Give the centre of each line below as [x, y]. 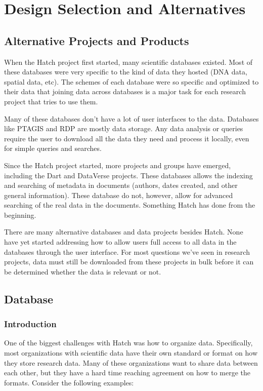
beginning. [20, 214]
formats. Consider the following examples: [69, 382]
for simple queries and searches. [53, 148]
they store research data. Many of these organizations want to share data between [131, 362]
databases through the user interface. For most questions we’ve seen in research [127, 251]
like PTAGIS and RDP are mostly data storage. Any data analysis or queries [124, 128]
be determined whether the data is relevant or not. [83, 271]
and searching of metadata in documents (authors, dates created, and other [121, 185]
